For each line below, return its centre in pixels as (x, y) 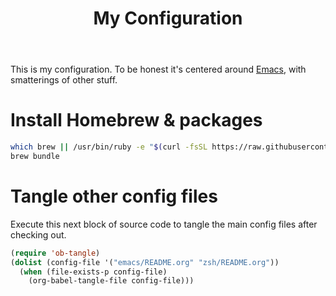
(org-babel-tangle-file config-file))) (111, 281)
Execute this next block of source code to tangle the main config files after (164, 224)
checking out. (38, 234)
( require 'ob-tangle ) (55, 253)
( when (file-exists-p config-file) (93, 272)
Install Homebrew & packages (136, 120)
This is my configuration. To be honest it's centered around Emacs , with (158, 69)
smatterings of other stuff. (64, 80)
